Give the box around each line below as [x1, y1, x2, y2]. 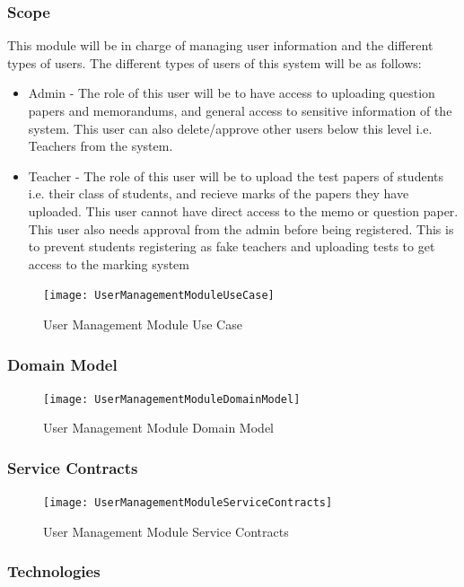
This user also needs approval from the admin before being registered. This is [28, 219, 454, 238]
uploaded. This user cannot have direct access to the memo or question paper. [28, 201, 459, 220]
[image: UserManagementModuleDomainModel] [43, 392, 301, 406]
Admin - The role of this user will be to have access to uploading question [28, 83, 435, 102]
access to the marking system [28, 254, 189, 273]
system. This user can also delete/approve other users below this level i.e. [28, 118, 433, 137]
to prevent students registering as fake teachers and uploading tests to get [28, 237, 435, 256]
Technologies [7, 560, 101, 583]
